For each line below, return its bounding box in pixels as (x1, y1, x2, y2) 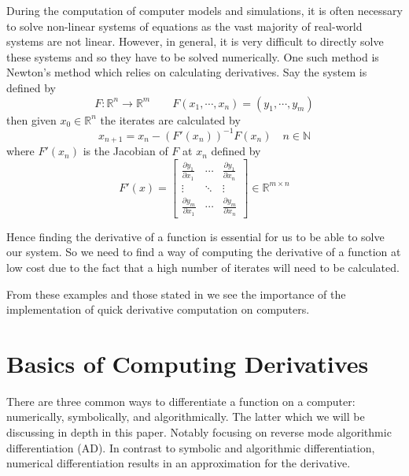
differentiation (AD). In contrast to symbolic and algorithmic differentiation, (6, 439, 375, 456)
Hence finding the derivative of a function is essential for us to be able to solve (6, 228, 385, 244)
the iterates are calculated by (100, 111, 241, 128)
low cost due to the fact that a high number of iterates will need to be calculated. (6, 258, 400, 275)
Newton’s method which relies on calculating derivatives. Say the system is (6, 64, 367, 80)
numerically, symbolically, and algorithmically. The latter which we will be (6, 408, 365, 425)
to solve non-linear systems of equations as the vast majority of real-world (6, 17, 363, 34)
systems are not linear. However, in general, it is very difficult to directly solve (6, 33, 384, 50)
